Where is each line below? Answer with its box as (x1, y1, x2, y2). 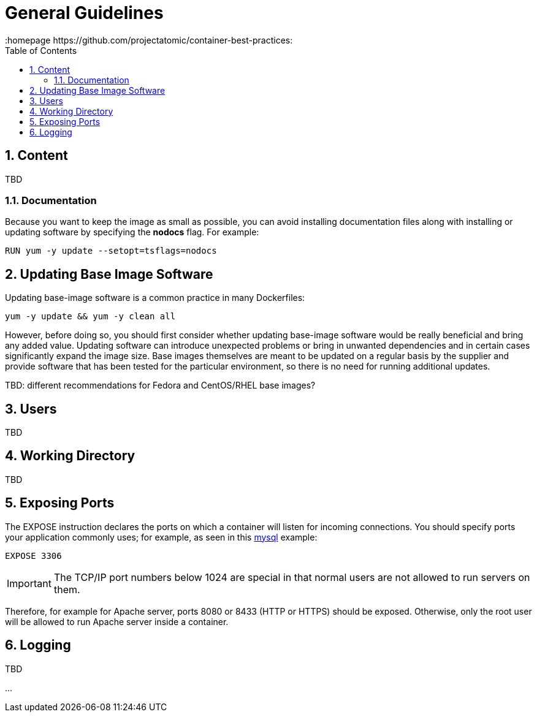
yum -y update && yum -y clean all (5, 311, 176, 322)
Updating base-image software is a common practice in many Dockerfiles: (5, 292, 305, 303)
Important (7, 577, 51, 590)
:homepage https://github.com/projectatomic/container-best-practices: (5, 34, 293, 45)
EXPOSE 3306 (5, 550, 62, 561)
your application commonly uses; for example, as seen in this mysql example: (5, 531, 318, 542)
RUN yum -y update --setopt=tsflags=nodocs (5, 246, 217, 256)
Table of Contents (5, 45, 77, 56)
